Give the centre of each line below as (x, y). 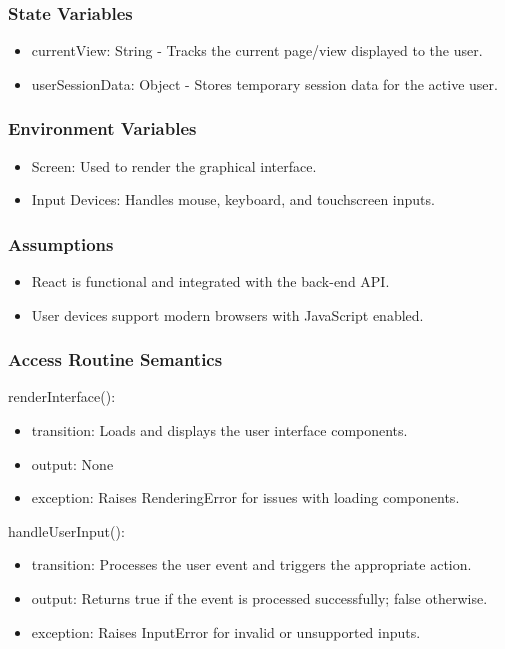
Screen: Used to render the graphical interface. (174, 165)
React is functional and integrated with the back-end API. (210, 281)
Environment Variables (102, 128)
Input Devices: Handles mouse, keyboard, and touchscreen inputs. (233, 199)
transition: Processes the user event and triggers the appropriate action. (251, 564)
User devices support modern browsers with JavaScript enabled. (227, 314)
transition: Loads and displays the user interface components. (219, 430)
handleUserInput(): (66, 530)
